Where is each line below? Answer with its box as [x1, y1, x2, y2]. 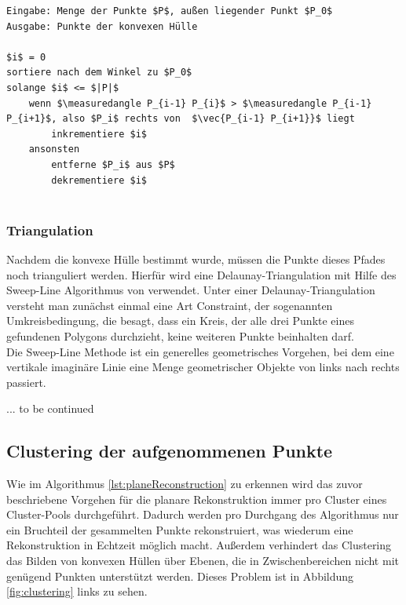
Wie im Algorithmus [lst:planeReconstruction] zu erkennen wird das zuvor [6, 476, 363, 492]
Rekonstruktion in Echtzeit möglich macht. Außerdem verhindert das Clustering [6, 537, 392, 553]
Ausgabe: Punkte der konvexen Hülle [6, 20, 198, 32]
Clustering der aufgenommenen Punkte [6, 439, 333, 463]
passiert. [6, 374, 46, 390]
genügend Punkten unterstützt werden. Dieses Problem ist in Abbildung [6, 567, 354, 584]
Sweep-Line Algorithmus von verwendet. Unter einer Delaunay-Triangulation [6, 282, 375, 298]
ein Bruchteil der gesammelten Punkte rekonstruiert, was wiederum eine [6, 521, 353, 538]
